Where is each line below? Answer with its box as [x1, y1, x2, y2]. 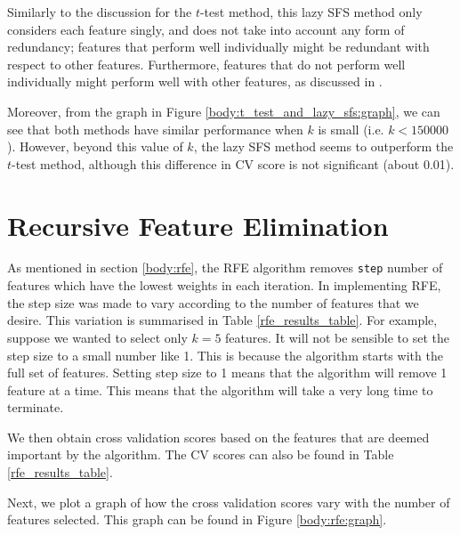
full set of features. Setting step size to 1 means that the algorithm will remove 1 [7, 363, 448, 382]
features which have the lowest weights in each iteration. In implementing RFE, [7, 276, 441, 295]
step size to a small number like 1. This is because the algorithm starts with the [7, 345, 443, 364]
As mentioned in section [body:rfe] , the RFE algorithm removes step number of [7, 258, 443, 277]
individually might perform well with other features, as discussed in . [7, 72, 383, 91]
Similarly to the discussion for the [7, 3, 192, 20]
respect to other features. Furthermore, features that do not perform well [7, 54, 406, 73]
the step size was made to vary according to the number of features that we [7, 293, 419, 312]
